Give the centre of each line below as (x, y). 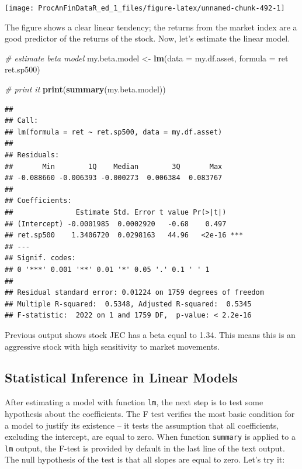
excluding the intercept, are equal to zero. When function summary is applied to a (150, 437)
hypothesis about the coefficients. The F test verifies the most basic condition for (150, 413)
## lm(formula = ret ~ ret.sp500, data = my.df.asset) (114, 132)
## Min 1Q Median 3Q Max (114, 166)
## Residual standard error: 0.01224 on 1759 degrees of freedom (134, 293)
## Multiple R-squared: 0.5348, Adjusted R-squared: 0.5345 (128, 304)
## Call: (22, 121)
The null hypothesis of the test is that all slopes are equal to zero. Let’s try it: (145, 459)
